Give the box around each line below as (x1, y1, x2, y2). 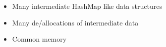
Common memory (12, 34, 67, 44)
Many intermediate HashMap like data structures (12, 1, 162, 11)
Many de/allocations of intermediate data (12, 17, 139, 27)
